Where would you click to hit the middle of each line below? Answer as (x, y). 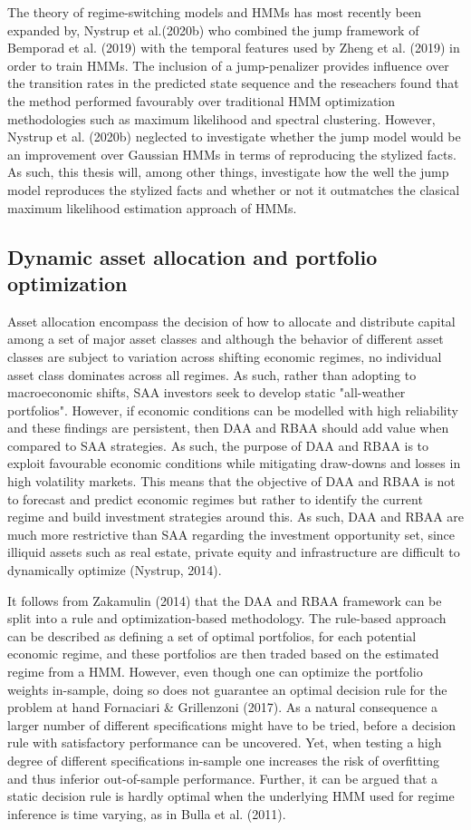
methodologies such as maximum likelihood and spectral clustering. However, (221, 118)
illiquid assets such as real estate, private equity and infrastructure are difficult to (234, 552)
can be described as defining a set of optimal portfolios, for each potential (212, 635)
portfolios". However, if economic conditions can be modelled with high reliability (233, 410)
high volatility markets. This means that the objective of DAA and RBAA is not (231, 481)
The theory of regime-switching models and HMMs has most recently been (215, 12)
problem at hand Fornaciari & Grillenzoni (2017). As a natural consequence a (223, 707)
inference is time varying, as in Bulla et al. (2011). (147, 813)
